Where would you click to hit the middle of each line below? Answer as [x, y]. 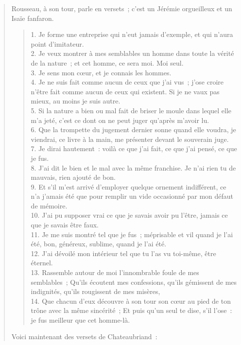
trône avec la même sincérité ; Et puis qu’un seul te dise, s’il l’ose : [131, 310]
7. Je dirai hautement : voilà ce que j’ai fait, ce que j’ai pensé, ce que [134, 148]
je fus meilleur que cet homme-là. [80, 320]
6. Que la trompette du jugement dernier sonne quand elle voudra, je [133, 129]
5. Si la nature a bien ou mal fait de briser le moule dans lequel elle [131, 110]
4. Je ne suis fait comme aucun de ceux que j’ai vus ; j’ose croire [127, 82]
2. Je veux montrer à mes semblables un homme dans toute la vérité [132, 53]
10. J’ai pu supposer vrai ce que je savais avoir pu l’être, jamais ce [129, 215]
